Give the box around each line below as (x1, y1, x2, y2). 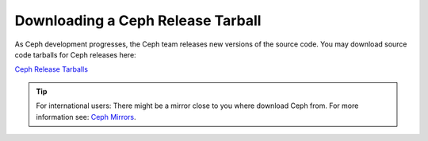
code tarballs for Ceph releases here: (14, 50, 136, 59)
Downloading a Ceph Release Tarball (14, 12, 262, 29)
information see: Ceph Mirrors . (36, 112, 136, 121)
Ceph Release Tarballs (14, 65, 89, 74)
